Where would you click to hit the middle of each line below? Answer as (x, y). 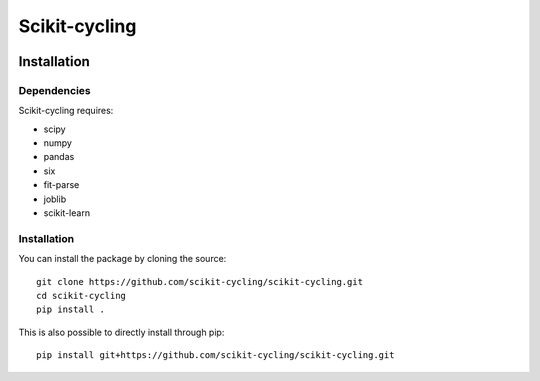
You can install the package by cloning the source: (122, 259)
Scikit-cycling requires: (66, 111)
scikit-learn (66, 213)
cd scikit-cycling (81, 295)
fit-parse (61, 185)
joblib (55, 199)
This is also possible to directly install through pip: (121, 332)
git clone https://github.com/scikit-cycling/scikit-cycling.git (200, 281)
